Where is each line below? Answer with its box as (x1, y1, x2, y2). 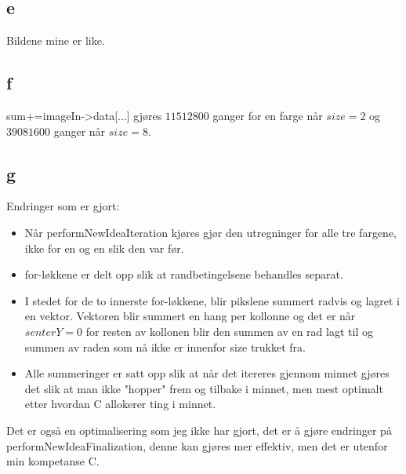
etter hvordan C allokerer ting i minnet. (24, 396, 216, 412)
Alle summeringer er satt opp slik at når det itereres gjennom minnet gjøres (24, 365, 390, 381)
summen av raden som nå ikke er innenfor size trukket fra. (24, 338, 306, 355)
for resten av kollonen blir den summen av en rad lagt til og (85, 323, 373, 339)
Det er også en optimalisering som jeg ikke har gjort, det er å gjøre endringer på (6, 421, 392, 438)
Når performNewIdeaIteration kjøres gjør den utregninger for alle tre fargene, (24, 224, 397, 240)
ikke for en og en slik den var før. (24, 239, 184, 256)
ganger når (53, 122, 106, 139)
